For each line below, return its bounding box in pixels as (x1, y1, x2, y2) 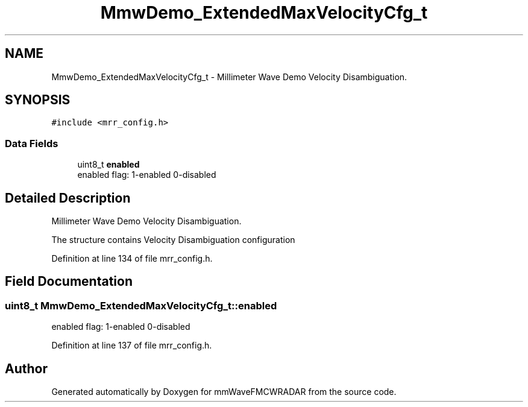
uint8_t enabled (77, 159, 140, 170)
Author (5, 361, 48, 376)
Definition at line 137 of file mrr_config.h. (51, 340, 212, 351)
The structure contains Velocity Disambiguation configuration (51, 235, 295, 245)
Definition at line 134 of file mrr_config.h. (51, 253, 213, 264)
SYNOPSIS (5, 92, 71, 108)
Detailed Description (5, 190, 131, 206)
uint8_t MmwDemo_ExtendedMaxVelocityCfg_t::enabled (5, 299, 277, 312)
